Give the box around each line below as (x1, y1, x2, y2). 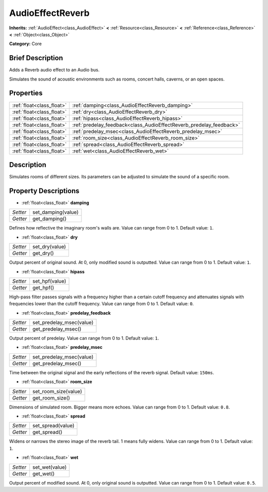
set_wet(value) (32, 464, 67, 471)
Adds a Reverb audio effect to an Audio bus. (9, 67, 100, 73)
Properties (9, 89, 43, 97)
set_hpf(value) (32, 277, 67, 284)
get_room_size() (32, 394, 70, 401)
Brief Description (9, 54, 63, 62)
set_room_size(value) (32, 388, 82, 395)
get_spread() (32, 429, 63, 436)
